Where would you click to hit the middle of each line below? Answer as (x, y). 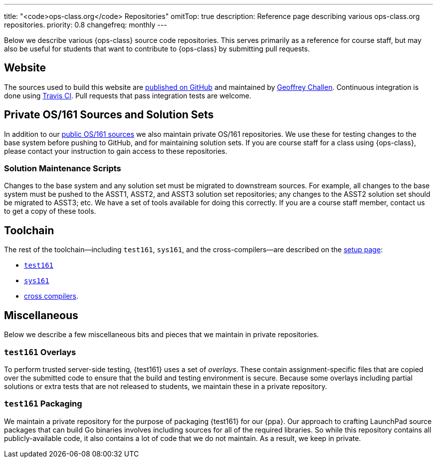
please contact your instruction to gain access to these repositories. (116, 151)
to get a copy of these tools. (50, 211)
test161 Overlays (40, 352)
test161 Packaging (43, 404)
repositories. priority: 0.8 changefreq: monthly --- (86, 25)
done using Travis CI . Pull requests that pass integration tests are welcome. (128, 95)
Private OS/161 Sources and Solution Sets (109, 115)
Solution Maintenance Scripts (63, 169)
